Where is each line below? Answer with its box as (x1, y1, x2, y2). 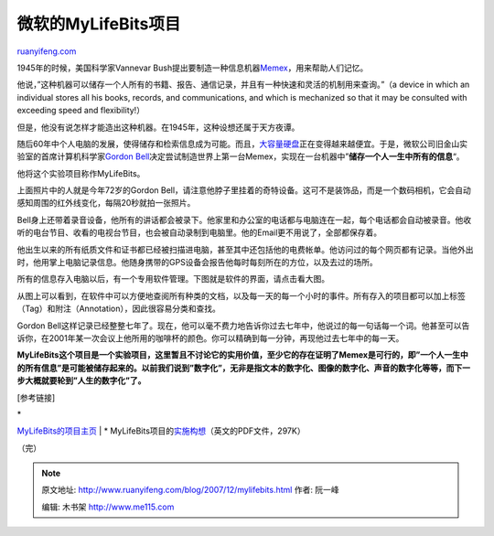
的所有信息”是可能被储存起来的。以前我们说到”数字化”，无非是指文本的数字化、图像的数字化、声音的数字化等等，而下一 (16, 362, 471, 373)
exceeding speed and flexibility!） (16, 105, 145, 116)
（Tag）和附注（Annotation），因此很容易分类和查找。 (16, 303, 221, 315)
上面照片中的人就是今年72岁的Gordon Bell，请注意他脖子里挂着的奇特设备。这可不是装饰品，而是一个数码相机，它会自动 (16, 185, 471, 196)
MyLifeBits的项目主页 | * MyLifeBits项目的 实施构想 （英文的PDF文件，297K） (16, 425, 306, 436)
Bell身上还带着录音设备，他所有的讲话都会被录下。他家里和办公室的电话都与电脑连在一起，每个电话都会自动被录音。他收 (16, 214, 472, 225)
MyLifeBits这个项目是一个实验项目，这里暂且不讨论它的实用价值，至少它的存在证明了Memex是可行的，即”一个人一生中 (16, 349, 468, 360)
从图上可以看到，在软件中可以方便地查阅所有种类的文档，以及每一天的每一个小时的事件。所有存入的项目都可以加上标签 (16, 290, 466, 301)
